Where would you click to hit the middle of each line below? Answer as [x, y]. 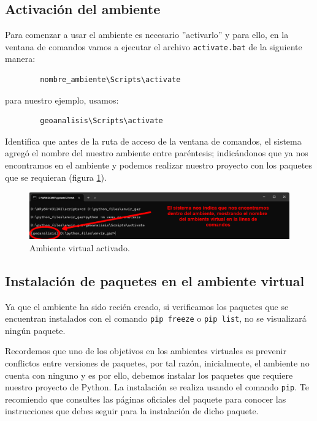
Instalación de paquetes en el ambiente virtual [155, 280]
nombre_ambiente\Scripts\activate [110, 80]
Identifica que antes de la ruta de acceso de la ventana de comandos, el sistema [153, 141]
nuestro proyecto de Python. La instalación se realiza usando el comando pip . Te [157, 387]
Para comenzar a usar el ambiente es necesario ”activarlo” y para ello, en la [147, 35]
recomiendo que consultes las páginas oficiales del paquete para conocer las [146, 399]
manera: [20, 59]
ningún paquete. [35, 330]
